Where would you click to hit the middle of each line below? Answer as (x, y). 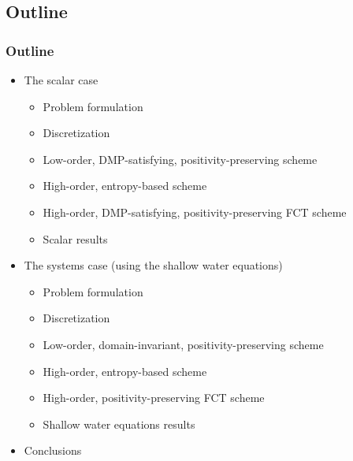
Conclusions (53, 450)
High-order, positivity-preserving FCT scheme (154, 398)
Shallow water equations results (119, 424)
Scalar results (75, 238)
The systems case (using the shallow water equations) (153, 265)
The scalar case (61, 80)
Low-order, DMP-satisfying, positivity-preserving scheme (180, 159)
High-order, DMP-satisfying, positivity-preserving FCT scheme (195, 212)
